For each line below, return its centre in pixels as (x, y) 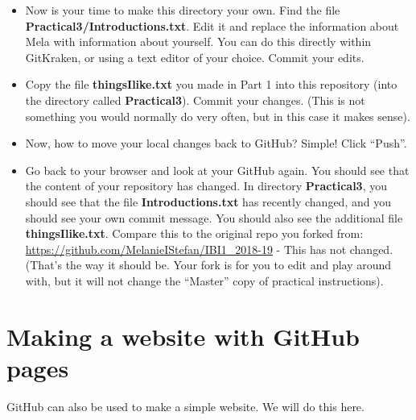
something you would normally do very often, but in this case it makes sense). (218, 116)
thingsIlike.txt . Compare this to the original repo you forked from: (194, 233)
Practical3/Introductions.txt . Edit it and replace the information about (212, 25)
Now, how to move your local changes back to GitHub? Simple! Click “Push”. (216, 143)
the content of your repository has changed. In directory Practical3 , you (206, 186)
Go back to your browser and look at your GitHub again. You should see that (217, 170)
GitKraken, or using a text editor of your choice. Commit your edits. (195, 57)
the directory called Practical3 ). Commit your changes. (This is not (195, 100)
